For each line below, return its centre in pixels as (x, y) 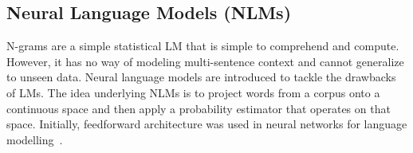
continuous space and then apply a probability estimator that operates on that (199, 108)
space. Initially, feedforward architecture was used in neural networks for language (207, 124)
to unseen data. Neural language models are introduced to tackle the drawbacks (201, 77)
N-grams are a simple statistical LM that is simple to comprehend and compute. (203, 46)
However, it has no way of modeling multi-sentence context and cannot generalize (205, 61)
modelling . (35, 139)
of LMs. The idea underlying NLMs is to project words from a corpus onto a (193, 92)
